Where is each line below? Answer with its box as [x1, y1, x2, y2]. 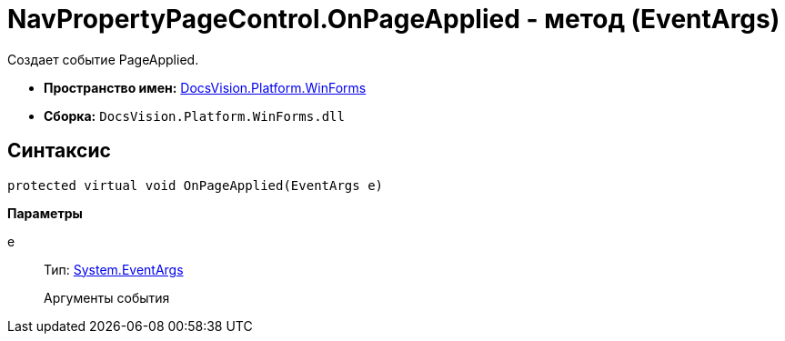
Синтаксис [7, 139, 111, 163]
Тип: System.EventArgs [44, 261, 184, 277]
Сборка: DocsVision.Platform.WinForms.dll [44, 107, 345, 124]
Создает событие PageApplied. [7, 51, 199, 67]
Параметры [7, 205, 83, 221]
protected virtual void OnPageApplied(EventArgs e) [7, 177, 384, 193]
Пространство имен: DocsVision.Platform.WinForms [44, 79, 367, 95]
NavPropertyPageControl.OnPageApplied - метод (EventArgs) [7, 4, 780, 35]
